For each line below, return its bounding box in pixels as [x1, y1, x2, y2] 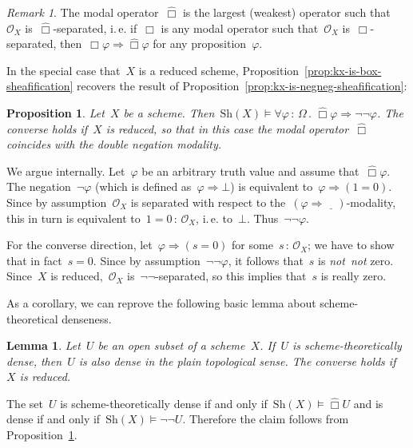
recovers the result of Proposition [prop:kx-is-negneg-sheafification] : [76, 77, 407, 94]
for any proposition [153, 35, 247, 52]
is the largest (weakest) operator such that [182, 4, 391, 20]
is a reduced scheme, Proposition [138, 61, 300, 78]
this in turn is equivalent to [6, 209, 141, 226]
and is [353, 394, 383, 411]
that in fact [6, 252, 62, 268]
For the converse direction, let [6, 236, 153, 253]
